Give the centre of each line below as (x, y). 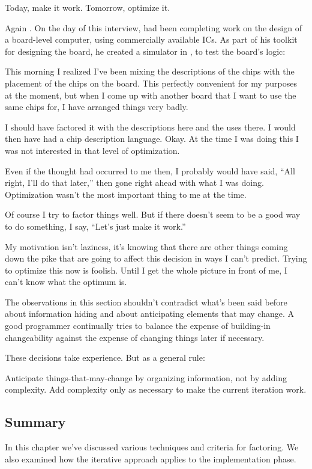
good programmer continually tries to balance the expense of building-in (138, 326)
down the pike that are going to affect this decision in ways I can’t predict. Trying (156, 258)
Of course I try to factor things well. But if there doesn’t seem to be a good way (153, 214)
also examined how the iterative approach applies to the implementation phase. (151, 458)
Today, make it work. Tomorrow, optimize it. (88, 7)
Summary (35, 422)
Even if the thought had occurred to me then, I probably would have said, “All (150, 170)
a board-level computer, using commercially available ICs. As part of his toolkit (151, 39)
